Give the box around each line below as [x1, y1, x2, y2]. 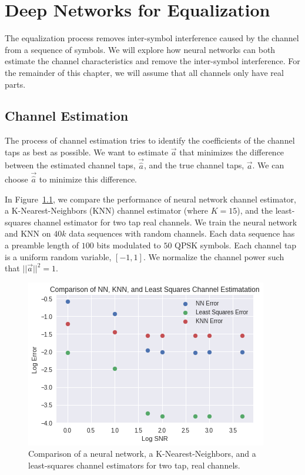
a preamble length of [5, 238, 79, 251]
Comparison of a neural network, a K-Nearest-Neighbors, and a [28, 447, 256, 460]
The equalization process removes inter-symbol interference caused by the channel [5, 32, 299, 44]
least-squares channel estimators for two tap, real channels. [28, 459, 240, 471]
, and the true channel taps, [144, 159, 244, 171]
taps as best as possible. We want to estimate [5, 145, 169, 158]
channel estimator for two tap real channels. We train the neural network [33, 215, 297, 228]
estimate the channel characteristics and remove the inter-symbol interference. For [5, 55, 300, 67]
